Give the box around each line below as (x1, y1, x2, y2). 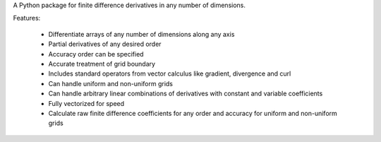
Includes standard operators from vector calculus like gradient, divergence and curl (48, 69, 291, 78)
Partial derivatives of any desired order (48, 40, 162, 49)
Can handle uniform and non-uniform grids (48, 79, 173, 88)
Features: (13, 14, 41, 23)
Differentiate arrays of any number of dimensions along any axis (48, 30, 235, 38)
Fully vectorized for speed (48, 99, 125, 107)
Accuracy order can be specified (48, 49, 144, 58)
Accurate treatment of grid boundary (48, 59, 155, 68)
